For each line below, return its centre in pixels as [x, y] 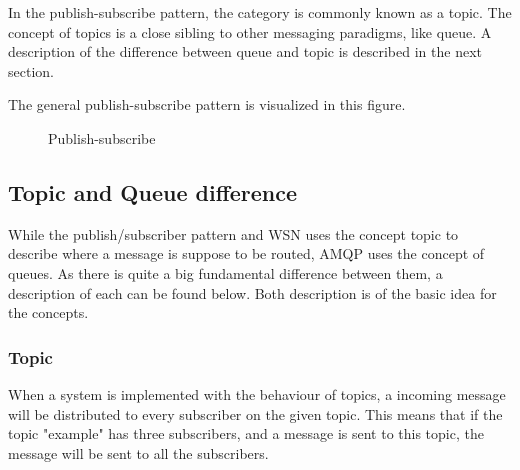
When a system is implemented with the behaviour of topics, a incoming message [257, 393]
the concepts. [48, 312]
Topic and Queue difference [153, 191]
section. [31, 70]
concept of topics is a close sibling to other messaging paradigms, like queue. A [250, 31]
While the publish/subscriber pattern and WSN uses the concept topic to [233, 233]
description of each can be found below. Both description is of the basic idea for [252, 292]
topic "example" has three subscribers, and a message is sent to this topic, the [246, 433]
